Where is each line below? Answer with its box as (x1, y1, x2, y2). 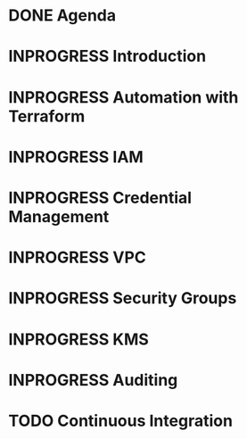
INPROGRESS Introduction (8, 46, 207, 67)
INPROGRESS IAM (8, 146, 144, 167)
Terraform (8, 106, 86, 126)
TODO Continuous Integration (8, 410, 234, 431)
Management (8, 206, 110, 227)
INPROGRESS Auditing (8, 369, 178, 390)
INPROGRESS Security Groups (8, 288, 237, 309)
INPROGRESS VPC (8, 247, 146, 268)
